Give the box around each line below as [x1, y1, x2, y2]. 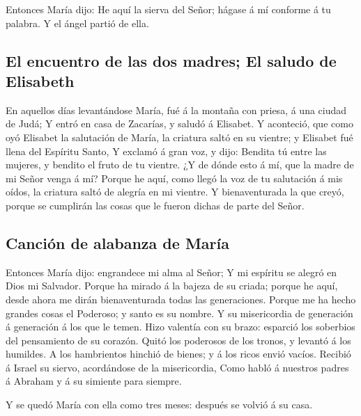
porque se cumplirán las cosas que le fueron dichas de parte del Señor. [6, 198, 305, 212]
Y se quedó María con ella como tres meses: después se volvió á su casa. [6, 397, 313, 412]
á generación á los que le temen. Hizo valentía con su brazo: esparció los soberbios [6, 319, 355, 334]
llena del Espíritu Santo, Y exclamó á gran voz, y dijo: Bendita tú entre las [6, 143, 327, 158]
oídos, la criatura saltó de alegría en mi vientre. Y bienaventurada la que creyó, [6, 184, 344, 199]
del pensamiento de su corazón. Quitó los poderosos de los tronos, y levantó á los [6, 333, 351, 347]
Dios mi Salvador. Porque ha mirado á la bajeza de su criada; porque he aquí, [6, 278, 338, 293]
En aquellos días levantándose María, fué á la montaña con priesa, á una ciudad [6, 102, 347, 117]
